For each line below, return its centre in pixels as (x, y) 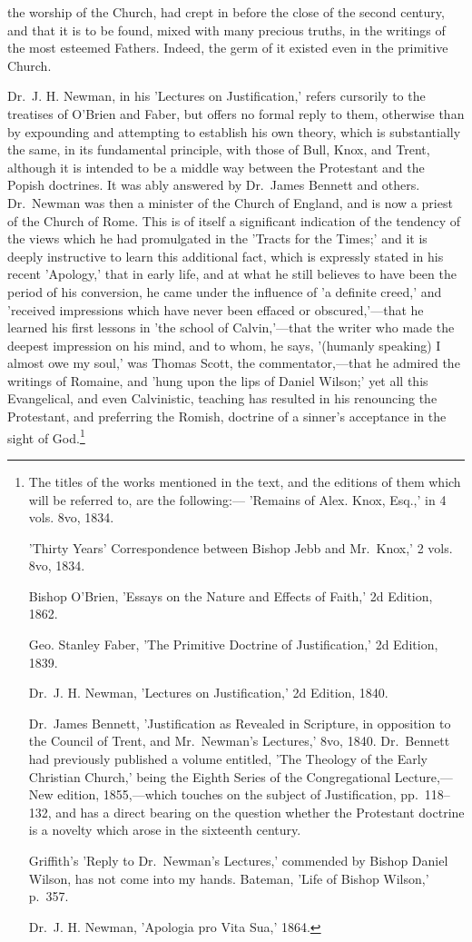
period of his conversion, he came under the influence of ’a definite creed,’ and (225, 291)
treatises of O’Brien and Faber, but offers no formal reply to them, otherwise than (236, 113)
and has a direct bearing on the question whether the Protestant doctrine (260, 812)
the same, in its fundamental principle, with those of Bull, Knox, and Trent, (219, 149)
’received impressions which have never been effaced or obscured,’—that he (216, 309)
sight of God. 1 (46, 436)
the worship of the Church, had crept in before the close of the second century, (226, 12)
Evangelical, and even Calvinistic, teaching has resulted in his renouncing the (222, 398)
